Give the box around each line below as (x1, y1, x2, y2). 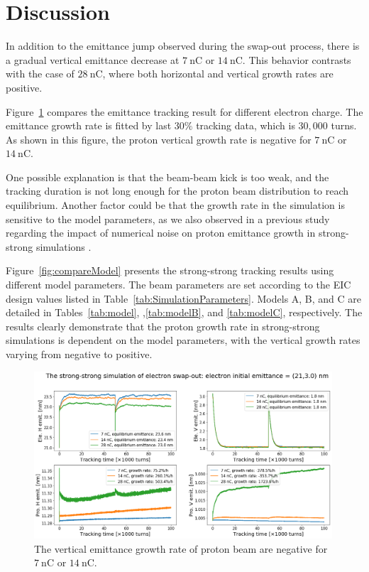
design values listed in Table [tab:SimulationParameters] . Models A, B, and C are (6, 291, 362, 306)
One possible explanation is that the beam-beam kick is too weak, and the (6, 169, 329, 184)
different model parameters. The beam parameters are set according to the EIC (6, 277, 351, 292)
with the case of (6, 66, 75, 81)
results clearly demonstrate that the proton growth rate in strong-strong (6, 318, 320, 333)
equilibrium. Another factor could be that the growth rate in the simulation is (6, 198, 345, 212)
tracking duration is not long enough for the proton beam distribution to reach (6, 183, 349, 198)
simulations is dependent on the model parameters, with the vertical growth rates (6, 333, 360, 347)
